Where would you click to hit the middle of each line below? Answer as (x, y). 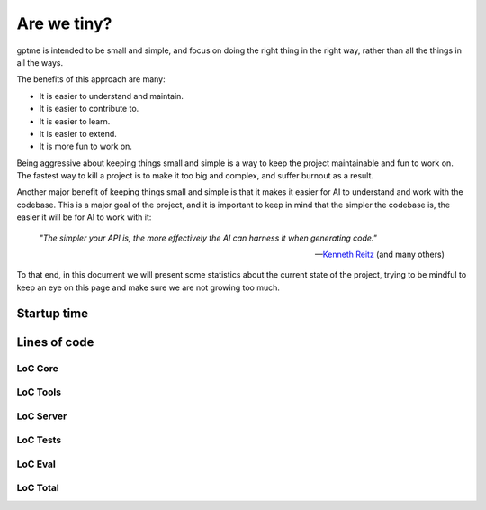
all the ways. (40, 62)
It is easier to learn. (75, 121)
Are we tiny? (64, 23)
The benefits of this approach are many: (91, 79)
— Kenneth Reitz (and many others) (379, 255)
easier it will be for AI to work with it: (84, 217)
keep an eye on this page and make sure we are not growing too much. (148, 287)
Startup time (53, 313)
